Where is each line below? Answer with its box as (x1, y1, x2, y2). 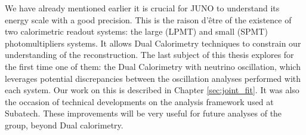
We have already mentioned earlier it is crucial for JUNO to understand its (5, 2, 280, 14)
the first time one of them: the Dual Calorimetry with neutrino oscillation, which (5, 60, 301, 72)
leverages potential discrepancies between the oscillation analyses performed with (5, 72, 301, 84)
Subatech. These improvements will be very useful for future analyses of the (5, 107, 282, 119)
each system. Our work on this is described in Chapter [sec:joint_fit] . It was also (5, 84, 299, 96)
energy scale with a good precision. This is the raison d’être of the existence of (5, 13, 292, 26)
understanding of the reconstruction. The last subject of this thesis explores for (5, 48, 294, 61)
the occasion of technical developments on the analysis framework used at (5, 95, 274, 108)
